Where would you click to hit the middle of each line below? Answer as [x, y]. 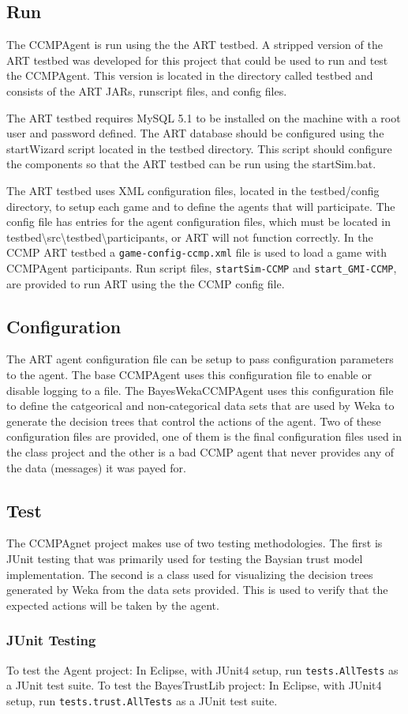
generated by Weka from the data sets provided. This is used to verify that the [197, 590]
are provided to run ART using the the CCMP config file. [146, 283]
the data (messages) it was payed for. [96, 467]
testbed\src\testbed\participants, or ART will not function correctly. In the [190, 237]
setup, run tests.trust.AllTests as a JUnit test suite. [142, 700]
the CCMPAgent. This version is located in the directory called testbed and [190, 75]
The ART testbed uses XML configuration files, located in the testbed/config [193, 190]
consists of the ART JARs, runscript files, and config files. [147, 90]
